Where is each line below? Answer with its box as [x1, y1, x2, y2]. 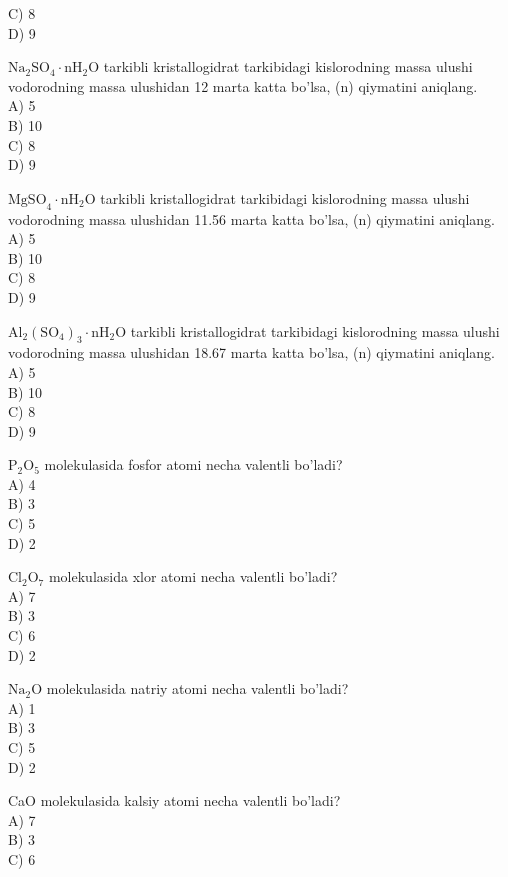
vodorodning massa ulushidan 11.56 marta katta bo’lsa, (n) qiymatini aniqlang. [8, 208, 495, 229]
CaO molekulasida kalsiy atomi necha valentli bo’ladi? [8, 790, 341, 811]
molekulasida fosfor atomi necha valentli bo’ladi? [44, 454, 343, 475]
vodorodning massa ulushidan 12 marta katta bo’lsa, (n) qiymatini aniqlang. [8, 75, 478, 96]
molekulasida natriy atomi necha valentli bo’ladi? [46, 678, 349, 699]
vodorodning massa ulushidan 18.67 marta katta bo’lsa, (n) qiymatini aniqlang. [8, 342, 495, 363]
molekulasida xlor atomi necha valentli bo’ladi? [48, 566, 338, 587]
